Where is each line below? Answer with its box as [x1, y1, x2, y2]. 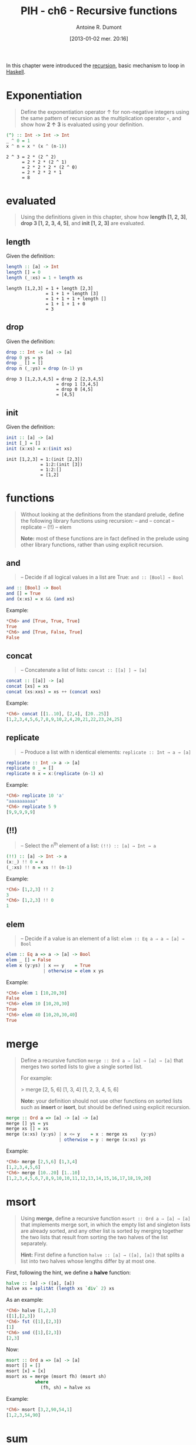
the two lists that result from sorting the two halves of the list [20, 1233, 168, 1241]
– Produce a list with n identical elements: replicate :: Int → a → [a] [20, 748, 191, 756]
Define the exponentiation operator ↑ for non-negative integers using [20, 108, 190, 116]
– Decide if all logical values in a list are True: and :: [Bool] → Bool [20, 573, 184, 581]
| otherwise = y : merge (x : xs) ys [58, 1137, 146, 1143]
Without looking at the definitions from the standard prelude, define [20, 511, 184, 518]
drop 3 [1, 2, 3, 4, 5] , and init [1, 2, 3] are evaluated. [20, 220, 145, 227]
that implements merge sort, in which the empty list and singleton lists [20, 1221, 191, 1228]
